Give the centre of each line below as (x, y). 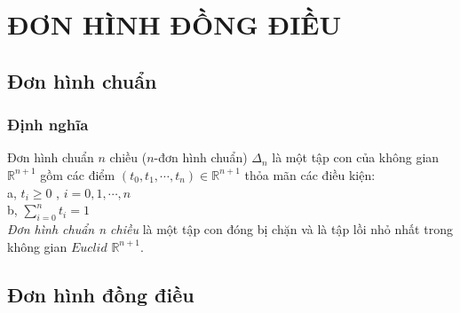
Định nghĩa (48, 125)
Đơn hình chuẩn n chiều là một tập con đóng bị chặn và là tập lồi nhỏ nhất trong (230, 228)
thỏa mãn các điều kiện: (310, 174)
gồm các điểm (78, 174)
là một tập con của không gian (356, 157)
